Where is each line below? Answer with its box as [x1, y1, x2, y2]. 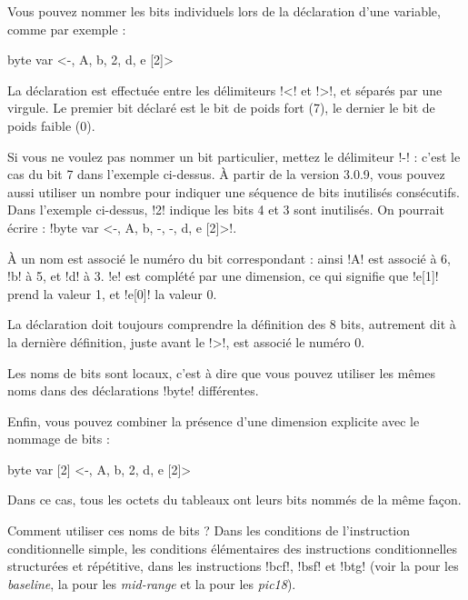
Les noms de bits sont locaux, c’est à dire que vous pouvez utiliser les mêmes [7, 363, 436, 382]
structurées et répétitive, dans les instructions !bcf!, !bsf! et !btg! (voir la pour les [7, 556, 459, 575]
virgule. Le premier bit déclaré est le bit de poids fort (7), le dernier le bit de [7, 98, 435, 117]
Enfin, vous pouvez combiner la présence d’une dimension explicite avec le [7, 411, 420, 430]
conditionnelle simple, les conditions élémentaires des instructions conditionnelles [7, 538, 457, 557]
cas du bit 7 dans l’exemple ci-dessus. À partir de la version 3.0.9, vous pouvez [7, 165, 445, 184]
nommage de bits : [7, 429, 110, 448]
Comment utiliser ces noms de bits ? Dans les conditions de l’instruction [7, 521, 411, 540]
